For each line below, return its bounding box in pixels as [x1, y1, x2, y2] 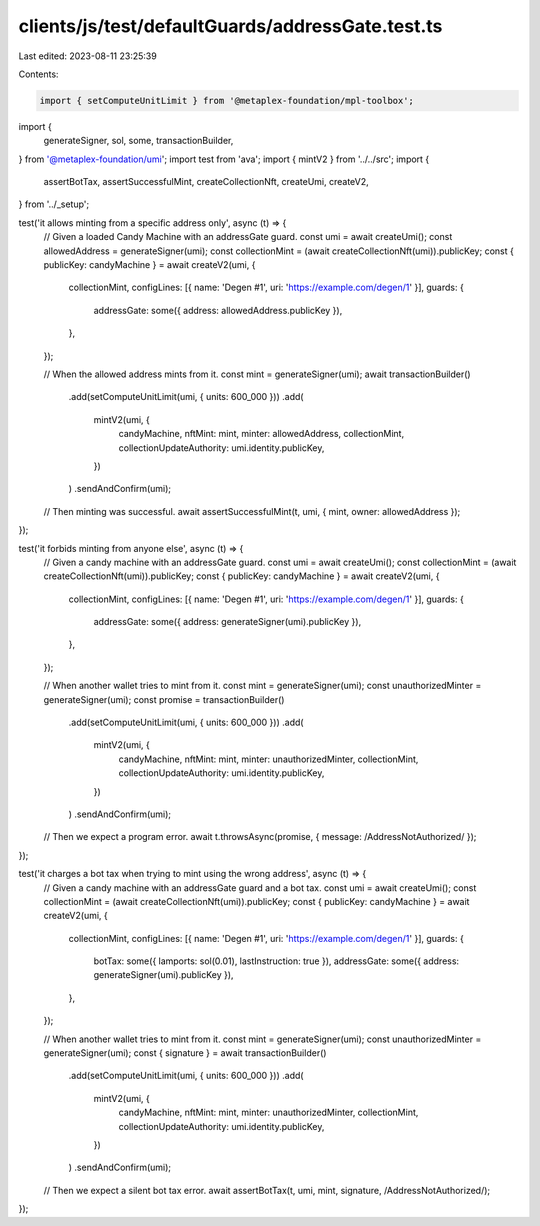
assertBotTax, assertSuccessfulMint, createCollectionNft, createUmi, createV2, [43, 176, 369, 188]
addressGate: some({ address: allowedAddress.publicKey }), [93, 304, 343, 316]
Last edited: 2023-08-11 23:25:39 [18, 50, 157, 62]
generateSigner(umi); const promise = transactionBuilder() [43, 693, 285, 705]
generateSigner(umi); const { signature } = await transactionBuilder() [43, 1047, 327, 1059]
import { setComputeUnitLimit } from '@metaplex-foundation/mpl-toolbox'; [39, 95, 415, 106]
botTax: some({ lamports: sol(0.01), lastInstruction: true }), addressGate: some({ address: [93, 955, 460, 967]
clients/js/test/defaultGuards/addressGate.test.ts [18, 15, 443, 37]
